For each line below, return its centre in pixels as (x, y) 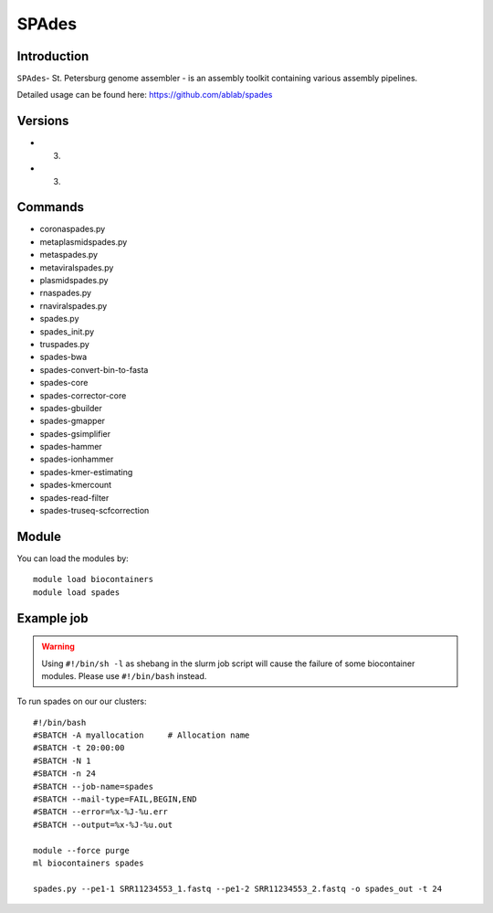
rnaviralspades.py (73, 305)
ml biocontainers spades (89, 863)
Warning (58, 647)
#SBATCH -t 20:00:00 (79, 748)
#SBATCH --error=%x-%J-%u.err (101, 812)
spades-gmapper (72, 421)
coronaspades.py (73, 229)
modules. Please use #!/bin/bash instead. (124, 675)
